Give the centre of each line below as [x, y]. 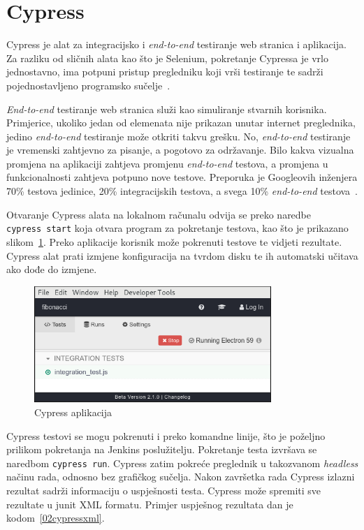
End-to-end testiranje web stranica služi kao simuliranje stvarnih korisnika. [167, 109]
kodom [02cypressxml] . [56, 518]
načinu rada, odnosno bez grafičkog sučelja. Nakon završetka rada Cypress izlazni [181, 477]
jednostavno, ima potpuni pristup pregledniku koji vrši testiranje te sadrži [165, 72]
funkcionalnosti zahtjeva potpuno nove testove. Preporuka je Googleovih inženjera [182, 177]
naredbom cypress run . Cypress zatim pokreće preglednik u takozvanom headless [182, 463]
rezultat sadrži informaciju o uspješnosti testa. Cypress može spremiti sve [164, 490]
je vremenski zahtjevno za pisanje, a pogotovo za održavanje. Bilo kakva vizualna [180, 150]
